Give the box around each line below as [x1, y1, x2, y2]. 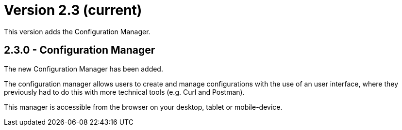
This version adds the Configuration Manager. [4, 27, 151, 36]
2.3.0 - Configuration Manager [4, 44, 155, 57]
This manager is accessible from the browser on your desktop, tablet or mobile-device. [4, 102, 283, 111]
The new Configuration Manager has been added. [4, 64, 163, 73]
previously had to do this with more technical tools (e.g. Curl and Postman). [4, 87, 245, 96]
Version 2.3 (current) [4, 2, 142, 18]
